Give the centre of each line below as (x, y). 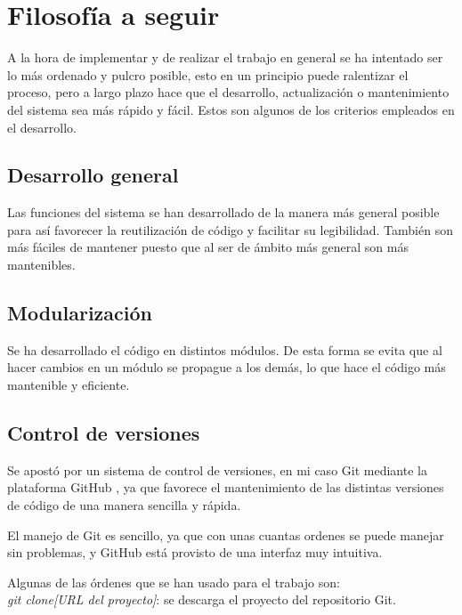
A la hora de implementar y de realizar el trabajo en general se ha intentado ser (225, 57)
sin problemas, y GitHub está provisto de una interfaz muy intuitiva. (195, 552)
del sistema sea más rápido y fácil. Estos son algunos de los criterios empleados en (231, 109)
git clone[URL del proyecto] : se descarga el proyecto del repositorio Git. (202, 599)
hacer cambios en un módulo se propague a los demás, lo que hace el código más (227, 367)
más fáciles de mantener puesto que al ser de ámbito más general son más (208, 247)
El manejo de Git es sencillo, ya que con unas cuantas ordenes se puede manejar (226, 534)
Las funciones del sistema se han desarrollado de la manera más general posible (223, 212)
